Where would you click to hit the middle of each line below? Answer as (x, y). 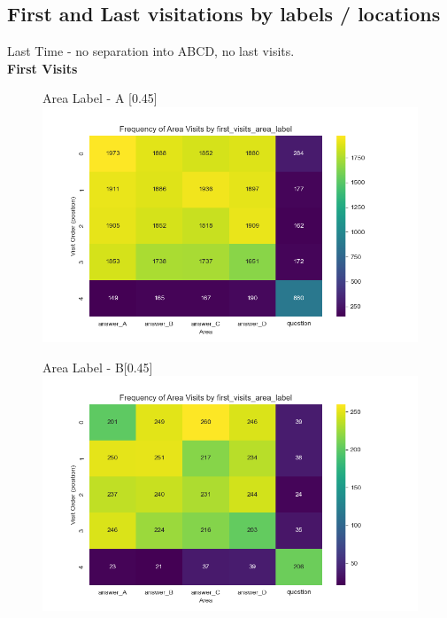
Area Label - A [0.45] (100, 98)
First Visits (42, 68)
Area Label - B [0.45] (98, 367)
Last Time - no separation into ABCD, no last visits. (151, 51)
